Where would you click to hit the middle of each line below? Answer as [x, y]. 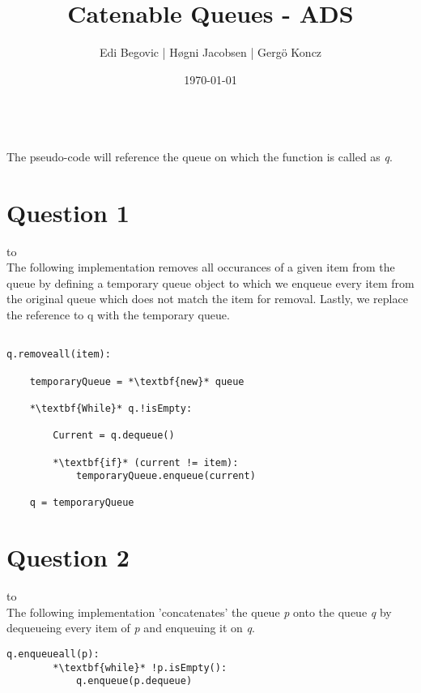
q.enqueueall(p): [53, 654]
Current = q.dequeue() [114, 436]
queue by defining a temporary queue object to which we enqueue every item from [210, 282]
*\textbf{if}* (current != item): [146, 462]
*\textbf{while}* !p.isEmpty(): [140, 667]
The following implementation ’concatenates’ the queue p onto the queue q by [199, 612]
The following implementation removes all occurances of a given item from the [201, 267]
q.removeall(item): [59, 355]
